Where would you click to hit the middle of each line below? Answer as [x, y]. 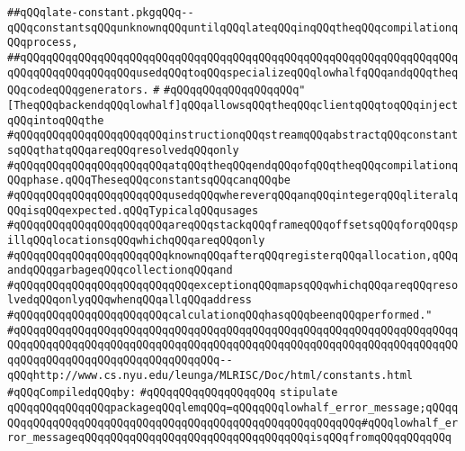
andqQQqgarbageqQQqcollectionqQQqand [120, 271]
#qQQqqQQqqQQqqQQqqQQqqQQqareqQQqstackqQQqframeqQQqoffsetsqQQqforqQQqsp [233, 225]
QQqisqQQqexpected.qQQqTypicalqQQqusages [133, 210]
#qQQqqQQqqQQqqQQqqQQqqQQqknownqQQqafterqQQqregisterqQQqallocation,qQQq [233, 255]
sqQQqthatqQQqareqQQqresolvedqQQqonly [123, 150]
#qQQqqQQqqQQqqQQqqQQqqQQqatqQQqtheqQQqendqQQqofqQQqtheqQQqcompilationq [233, 165]
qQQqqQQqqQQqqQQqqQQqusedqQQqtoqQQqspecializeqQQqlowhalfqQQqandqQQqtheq [233, 72]
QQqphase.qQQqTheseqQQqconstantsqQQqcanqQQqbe [149, 180]
